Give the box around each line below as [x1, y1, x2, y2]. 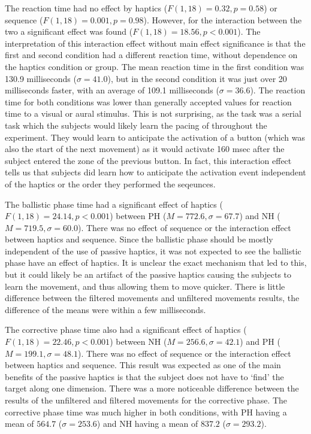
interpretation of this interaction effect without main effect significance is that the [5, 37, 306, 49]
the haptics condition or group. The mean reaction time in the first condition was [5, 60, 304, 72]
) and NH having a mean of [96, 417, 198, 430]
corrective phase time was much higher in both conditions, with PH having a [5, 405, 287, 418]
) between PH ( [110, 210, 167, 222]
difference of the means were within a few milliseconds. [5, 303, 206, 315]
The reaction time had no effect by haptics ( [5, 2, 168, 14]
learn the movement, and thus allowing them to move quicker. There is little [5, 280, 285, 292]
